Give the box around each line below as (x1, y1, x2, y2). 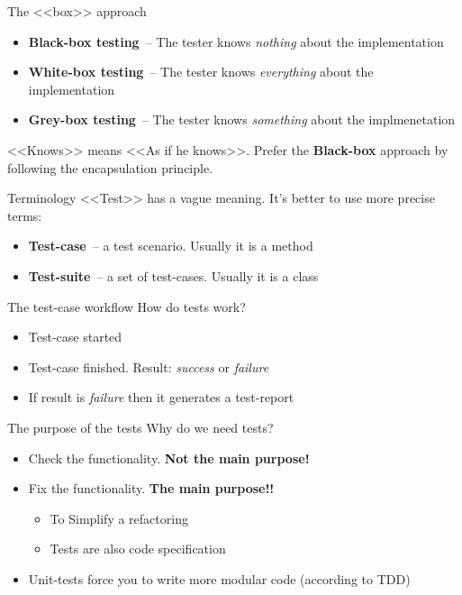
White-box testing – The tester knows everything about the (28, 62, 374, 81)
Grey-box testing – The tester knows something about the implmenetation (28, 110, 456, 129)
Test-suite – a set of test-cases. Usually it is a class (28, 266, 319, 285)
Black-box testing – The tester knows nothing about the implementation (28, 32, 444, 50)
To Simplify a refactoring (50, 508, 188, 527)
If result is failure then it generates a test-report (28, 388, 294, 407)
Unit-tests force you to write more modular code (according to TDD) (28, 569, 411, 588)
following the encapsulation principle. (7, 158, 213, 177)
